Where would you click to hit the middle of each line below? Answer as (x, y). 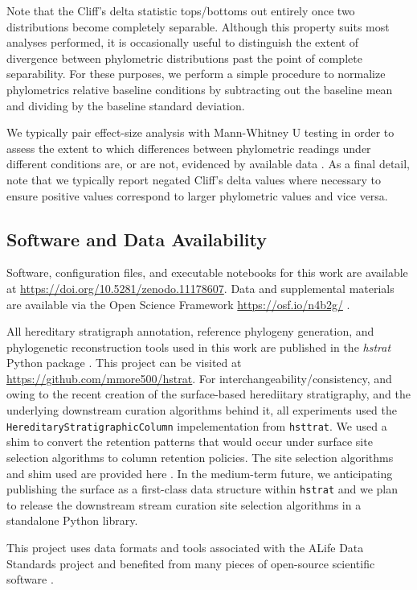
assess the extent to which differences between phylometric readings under (189, 148)
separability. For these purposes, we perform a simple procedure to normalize (196, 74)
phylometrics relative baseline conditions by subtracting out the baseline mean (200, 89)
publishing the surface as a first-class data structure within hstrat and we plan (202, 489)
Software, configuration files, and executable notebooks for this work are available (207, 272)
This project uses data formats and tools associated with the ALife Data (185, 547)
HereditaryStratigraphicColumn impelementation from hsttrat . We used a (197, 425)
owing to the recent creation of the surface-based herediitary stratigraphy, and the (208, 394)
